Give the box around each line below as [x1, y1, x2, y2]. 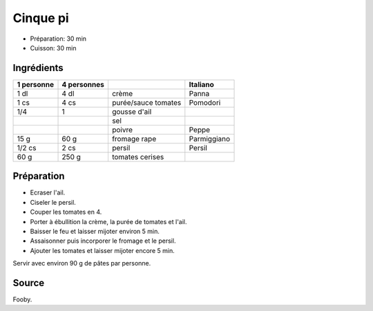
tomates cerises [111, 152, 164, 161]
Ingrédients [12, 62, 64, 74]
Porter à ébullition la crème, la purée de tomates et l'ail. [30, 217, 187, 225]
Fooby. [12, 295, 32, 303]
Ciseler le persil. [30, 198, 76, 206]
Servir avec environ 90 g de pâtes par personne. [12, 259, 151, 268]
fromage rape [111, 134, 157, 143]
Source [12, 277, 45, 289]
